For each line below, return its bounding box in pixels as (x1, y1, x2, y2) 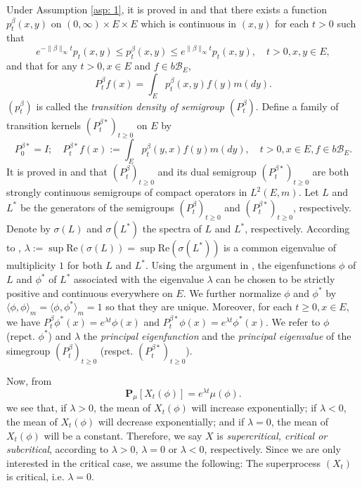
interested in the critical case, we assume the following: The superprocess (6, 455, 321, 470)
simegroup (6, 343, 51, 358)
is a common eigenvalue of (224, 240, 336, 255)
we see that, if (6, 400, 67, 415)
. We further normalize (183, 285, 281, 300)
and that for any (6, 58, 77, 73)
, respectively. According (245, 221, 350, 236)
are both (312, 164, 349, 179)
